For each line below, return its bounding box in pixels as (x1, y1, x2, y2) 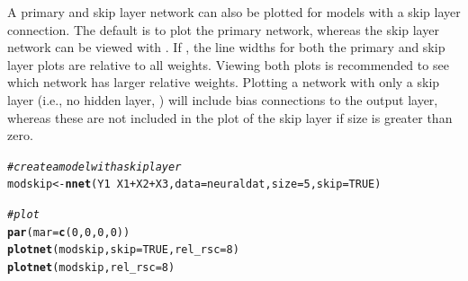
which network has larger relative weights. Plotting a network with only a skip (7, 73, 440, 92)
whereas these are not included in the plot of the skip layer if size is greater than (7, 108, 453, 127)
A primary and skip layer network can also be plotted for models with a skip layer (7, 3, 461, 21)
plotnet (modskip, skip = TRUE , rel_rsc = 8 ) (7, 243, 239, 257)
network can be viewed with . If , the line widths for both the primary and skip (7, 38, 445, 57)
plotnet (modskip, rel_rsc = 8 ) (7, 261, 175, 275)
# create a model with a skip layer (7, 160, 182, 173)
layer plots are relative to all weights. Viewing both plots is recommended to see (7, 55, 449, 74)
